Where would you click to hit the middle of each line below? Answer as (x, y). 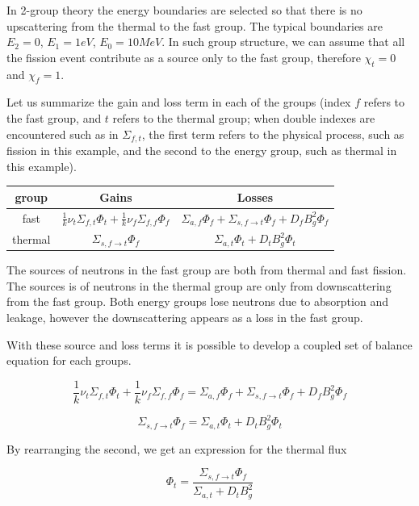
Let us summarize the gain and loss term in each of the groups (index (179, 102)
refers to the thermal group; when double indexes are (244, 117)
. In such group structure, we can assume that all (283, 42)
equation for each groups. (69, 360)
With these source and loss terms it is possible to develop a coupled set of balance (209, 344)
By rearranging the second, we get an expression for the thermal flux (177, 448)
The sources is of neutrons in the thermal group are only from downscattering (199, 285)
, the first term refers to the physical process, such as (273, 134)
